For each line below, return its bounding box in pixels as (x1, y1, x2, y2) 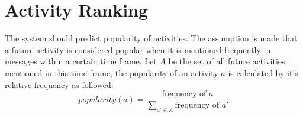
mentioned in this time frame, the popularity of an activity (5, 66, 218, 79)
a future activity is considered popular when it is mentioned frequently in (5, 43, 271, 56)
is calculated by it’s (228, 66, 298, 79)
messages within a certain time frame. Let (5, 55, 157, 67)
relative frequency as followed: (5, 78, 114, 90)
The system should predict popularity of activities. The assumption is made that (5, 32, 298, 44)
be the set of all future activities (168, 55, 285, 67)
